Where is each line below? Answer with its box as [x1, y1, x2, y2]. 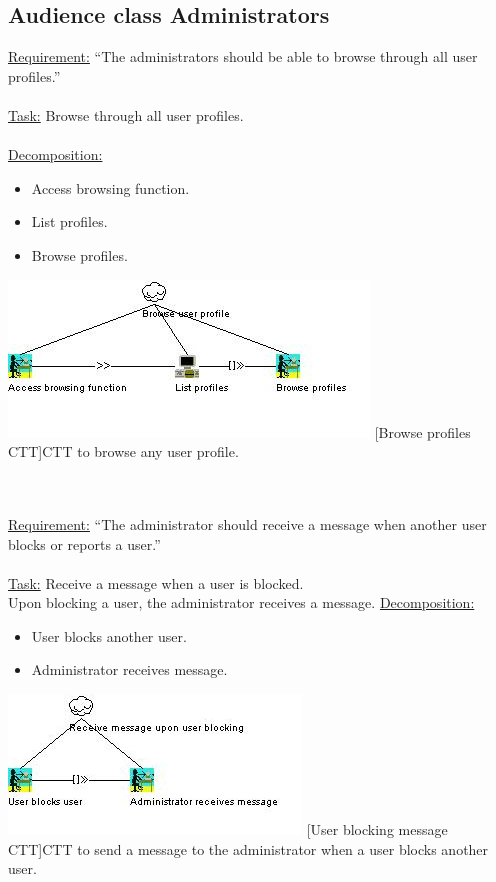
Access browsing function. [31, 177, 190, 198]
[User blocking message [306, 819, 448, 840]
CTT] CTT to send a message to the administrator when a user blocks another [8, 838, 489, 859]
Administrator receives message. [31, 659, 228, 680]
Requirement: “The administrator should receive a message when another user [8, 513, 487, 534]
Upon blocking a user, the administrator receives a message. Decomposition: [8, 592, 475, 613]
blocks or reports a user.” [8, 533, 161, 554]
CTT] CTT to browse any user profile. [8, 441, 239, 462]
